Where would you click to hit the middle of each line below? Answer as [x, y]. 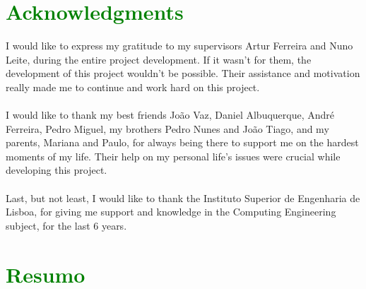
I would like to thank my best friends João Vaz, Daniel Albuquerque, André [170, 115]
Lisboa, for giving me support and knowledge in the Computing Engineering [171, 212]
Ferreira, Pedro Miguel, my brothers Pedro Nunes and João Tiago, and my [167, 128]
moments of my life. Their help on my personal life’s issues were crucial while [173, 156]
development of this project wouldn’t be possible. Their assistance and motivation [183, 73]
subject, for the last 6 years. [66, 225]
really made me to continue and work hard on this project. [133, 87]
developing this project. [57, 170]
